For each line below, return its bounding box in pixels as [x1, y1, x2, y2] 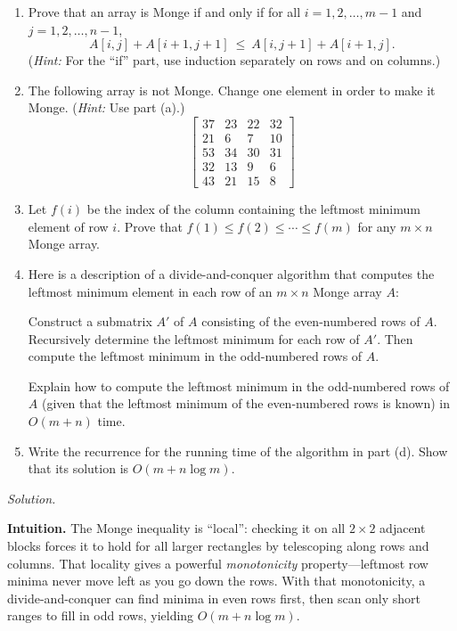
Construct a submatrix [28, 312, 152, 331]
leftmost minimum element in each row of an [28, 282, 273, 300]
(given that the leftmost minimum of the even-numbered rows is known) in [41, 394, 450, 413]
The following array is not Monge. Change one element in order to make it [28, 80, 436, 99]
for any [357, 217, 396, 235]
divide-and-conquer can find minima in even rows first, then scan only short [7, 588, 421, 607]
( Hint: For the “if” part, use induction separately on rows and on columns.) [28, 51, 441, 70]
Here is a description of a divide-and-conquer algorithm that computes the [28, 264, 435, 283]
